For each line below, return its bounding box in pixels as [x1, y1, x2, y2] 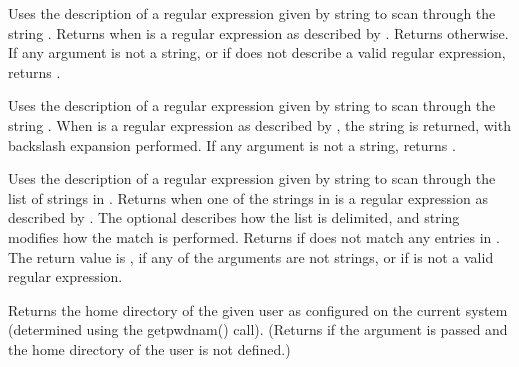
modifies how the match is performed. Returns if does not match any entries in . [8, 226, 500, 247]
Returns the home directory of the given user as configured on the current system [8, 299, 508, 320]
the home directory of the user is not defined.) [8, 338, 291, 359]
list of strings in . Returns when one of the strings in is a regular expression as [8, 187, 488, 208]
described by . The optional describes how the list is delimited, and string [8, 207, 460, 228]
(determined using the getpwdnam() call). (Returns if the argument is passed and [8, 319, 508, 340]
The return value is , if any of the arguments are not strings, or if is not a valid [8, 246, 494, 267]
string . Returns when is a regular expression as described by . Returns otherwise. [8, 22, 509, 43]
